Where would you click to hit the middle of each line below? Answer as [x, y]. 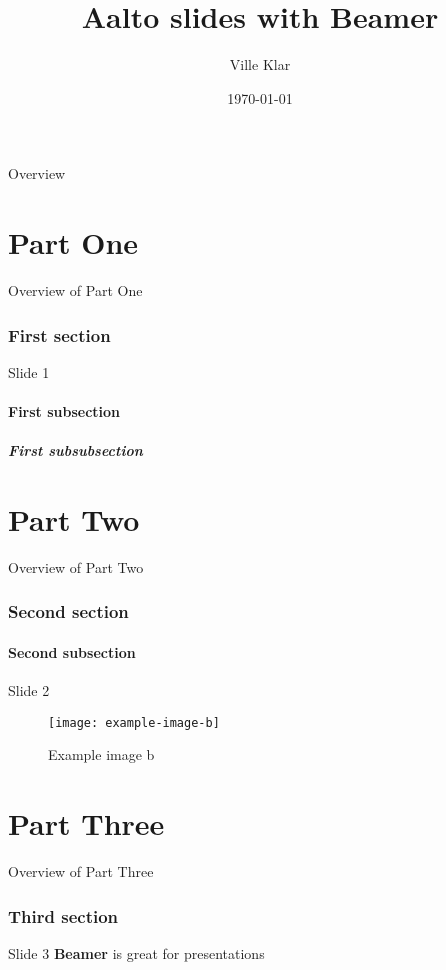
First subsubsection [75, 450]
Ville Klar [260, 64]
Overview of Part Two [76, 566]
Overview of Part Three [81, 871]
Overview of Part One [75, 290]
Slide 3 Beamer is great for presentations [136, 952]
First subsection [64, 411]
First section [59, 334]
